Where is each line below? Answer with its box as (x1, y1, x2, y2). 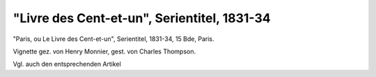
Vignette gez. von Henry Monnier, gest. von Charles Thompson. (13, 47, 196, 55)
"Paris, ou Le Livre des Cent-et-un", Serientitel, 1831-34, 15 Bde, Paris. (13, 35, 214, 43)
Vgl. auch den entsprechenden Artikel (13, 60, 121, 69)
